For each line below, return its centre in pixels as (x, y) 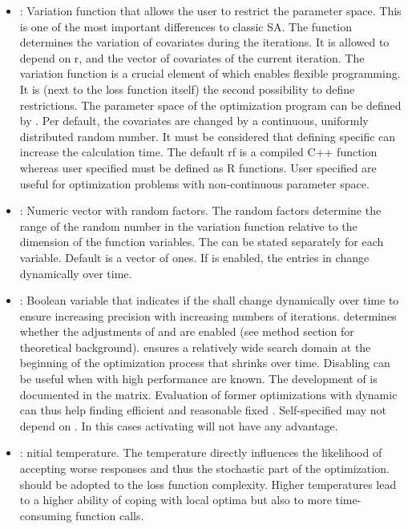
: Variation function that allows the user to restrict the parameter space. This (210, 10)
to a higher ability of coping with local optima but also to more (176, 500)
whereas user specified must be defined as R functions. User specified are (198, 167)
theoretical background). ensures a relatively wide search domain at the (195, 347)
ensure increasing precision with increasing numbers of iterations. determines (208, 315)
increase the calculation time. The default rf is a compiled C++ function (198, 152)
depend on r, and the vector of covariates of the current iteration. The (192, 57)
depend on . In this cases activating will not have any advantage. (179, 425)
